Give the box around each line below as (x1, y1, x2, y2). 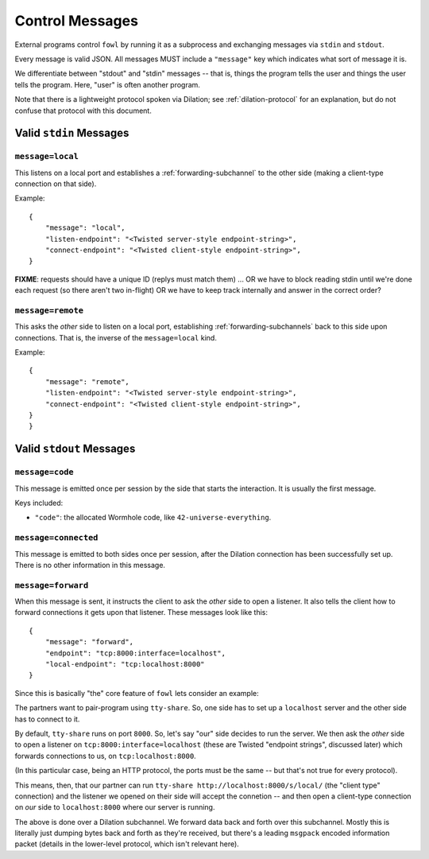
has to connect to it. (14, 714, 80, 724)
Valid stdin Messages (14, 126, 129, 140)
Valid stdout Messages (14, 442, 136, 456)
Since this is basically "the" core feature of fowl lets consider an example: (14, 688, 260, 698)
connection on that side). (14, 179, 97, 189)
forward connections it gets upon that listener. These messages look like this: (14, 608, 269, 617)
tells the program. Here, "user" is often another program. (14, 80, 200, 89)
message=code (14, 467, 75, 477)
